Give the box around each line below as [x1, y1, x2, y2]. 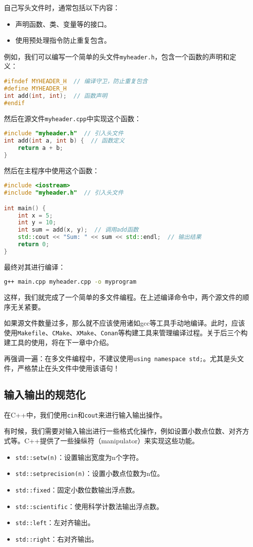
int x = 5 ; [18, 212, 53, 219]
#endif [4, 99, 25, 107]
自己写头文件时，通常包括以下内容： [4, 2, 120, 12]
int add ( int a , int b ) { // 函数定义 [4, 137, 125, 145]
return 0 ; [18, 241, 50, 248]
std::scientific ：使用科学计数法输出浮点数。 [15, 501, 163, 511]
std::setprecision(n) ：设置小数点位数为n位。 [15, 468, 164, 478]
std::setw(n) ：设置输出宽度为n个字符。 [15, 452, 143, 462]
